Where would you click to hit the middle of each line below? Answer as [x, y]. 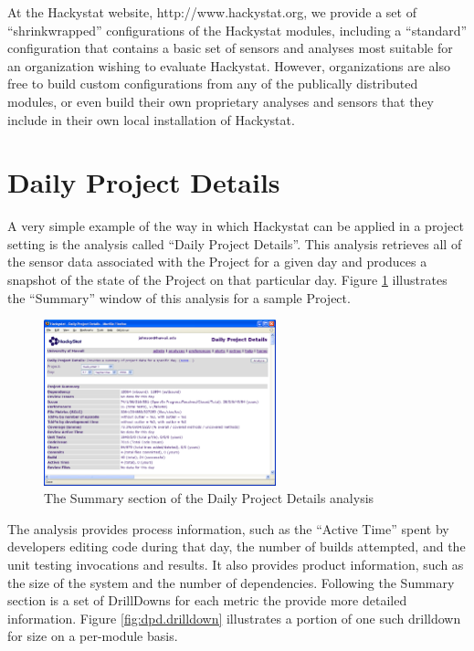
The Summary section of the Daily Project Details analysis [209, 498]
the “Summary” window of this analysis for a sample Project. [179, 297]
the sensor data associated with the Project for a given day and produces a [217, 262]
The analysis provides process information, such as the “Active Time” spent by [228, 528]
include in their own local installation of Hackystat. [151, 119]
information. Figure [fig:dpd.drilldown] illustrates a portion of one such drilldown [234, 618]
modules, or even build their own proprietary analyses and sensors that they [221, 101]
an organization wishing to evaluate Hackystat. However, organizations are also [229, 65]
